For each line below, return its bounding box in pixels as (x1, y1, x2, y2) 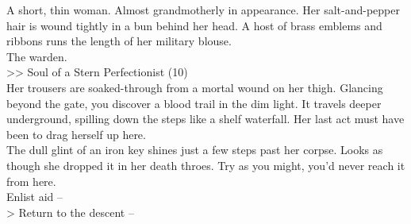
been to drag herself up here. (6, 126, 146, 142)
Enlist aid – (6, 188, 63, 205)
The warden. (6, 48, 67, 64)
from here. (6, 172, 56, 189)
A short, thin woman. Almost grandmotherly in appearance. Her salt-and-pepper (6, 2, 400, 17)
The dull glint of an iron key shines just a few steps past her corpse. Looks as (6, 141, 383, 158)
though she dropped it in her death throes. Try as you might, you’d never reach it (6, 156, 405, 173)
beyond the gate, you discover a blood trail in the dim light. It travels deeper (6, 95, 382, 111)
